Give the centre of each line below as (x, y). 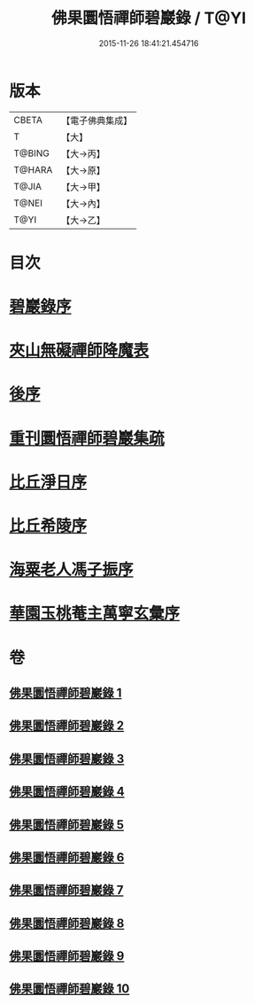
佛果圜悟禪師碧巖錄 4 (67, 792)
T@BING (32, 153)
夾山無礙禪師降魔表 (79, 350)
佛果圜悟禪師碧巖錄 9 (67, 957)
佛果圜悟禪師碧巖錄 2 (67, 726)
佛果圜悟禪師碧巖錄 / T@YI (149, 18)
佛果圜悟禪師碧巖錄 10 (69, 989)
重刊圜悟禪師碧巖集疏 (87, 438)
